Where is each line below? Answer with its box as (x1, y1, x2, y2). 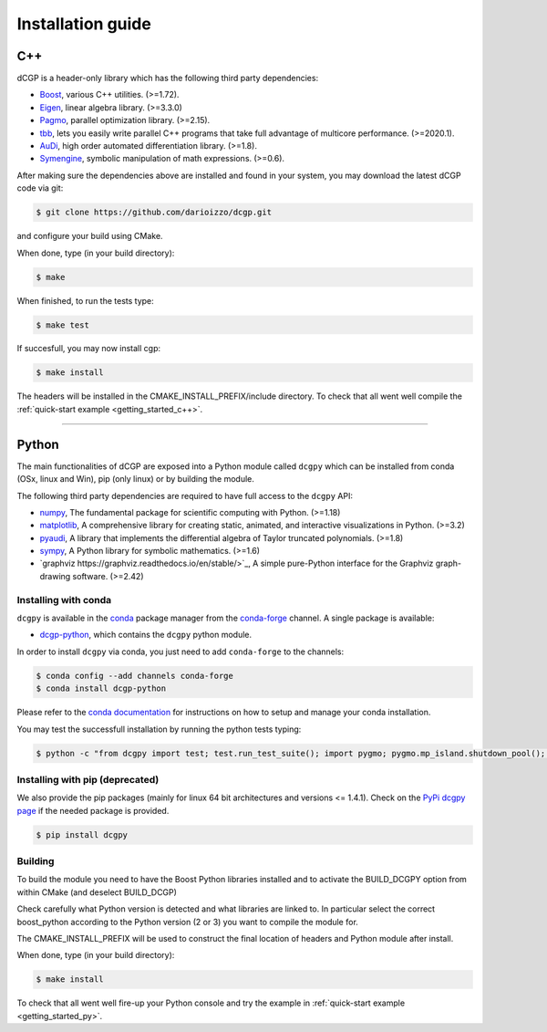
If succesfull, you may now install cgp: (16, 343, 161, 354)
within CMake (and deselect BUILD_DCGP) (16, 886, 178, 898)
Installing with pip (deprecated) (16, 773, 160, 786)
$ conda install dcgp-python (36, 683, 167, 693)
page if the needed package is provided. (16, 805, 170, 816)
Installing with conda (16, 593, 112, 606)
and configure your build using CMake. (16, 231, 163, 242)
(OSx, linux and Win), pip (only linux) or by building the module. (16, 474, 255, 485)
